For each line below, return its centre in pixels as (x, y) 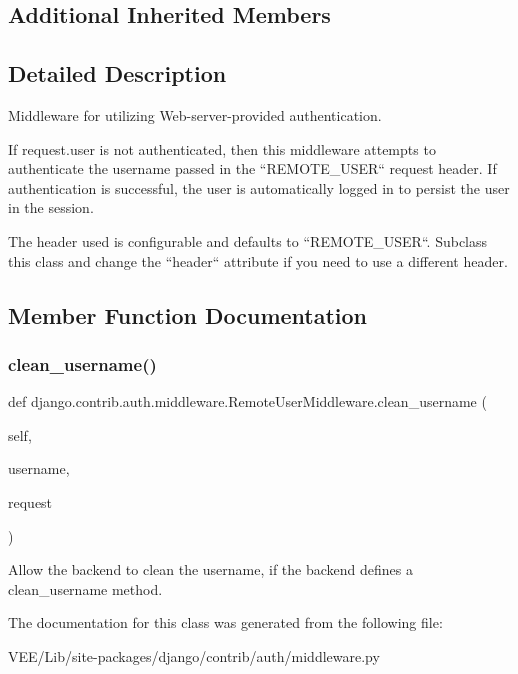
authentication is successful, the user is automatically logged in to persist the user (259, 187)
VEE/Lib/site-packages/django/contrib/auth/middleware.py (194, 655)
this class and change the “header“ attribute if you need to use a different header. (258, 260)
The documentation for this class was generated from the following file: (225, 622)
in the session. (51, 207)
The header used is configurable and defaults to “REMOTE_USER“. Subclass (248, 240)
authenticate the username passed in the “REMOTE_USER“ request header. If (252, 168)
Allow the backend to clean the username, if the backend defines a (210, 569)
